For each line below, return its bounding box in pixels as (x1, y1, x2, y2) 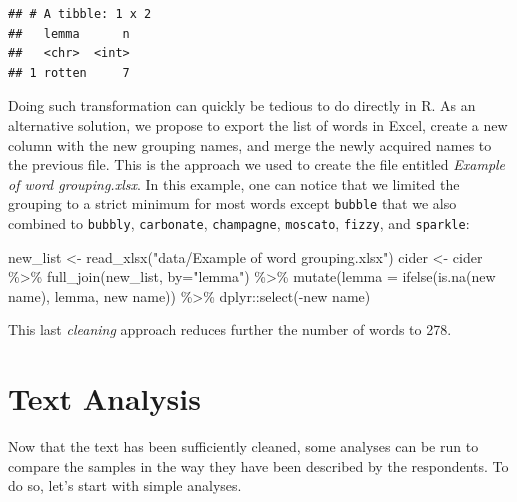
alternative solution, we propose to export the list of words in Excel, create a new (8, 114, 508, 135)
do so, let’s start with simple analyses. (8, 475, 242, 496)
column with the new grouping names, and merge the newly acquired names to (8, 134, 492, 155)
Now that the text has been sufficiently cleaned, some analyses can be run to (8, 436, 479, 457)
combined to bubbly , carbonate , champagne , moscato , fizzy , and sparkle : (8, 213, 470, 233)
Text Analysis (8, 378, 201, 419)
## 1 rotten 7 (8, 65, 130, 80)
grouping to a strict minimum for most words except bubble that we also (8, 193, 457, 214)
